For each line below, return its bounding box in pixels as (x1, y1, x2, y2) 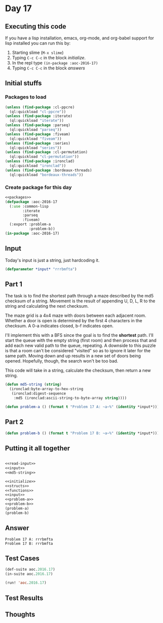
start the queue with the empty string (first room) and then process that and (5, 338, 157, 344)
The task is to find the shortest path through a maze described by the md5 (5, 293, 154, 299)
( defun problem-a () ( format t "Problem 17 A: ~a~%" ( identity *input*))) (5, 404, 160, 409)
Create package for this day (5, 184, 72, 191)
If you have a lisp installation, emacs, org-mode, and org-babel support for (5, 35, 154, 41)
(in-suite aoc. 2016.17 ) (5, 572, 53, 576)
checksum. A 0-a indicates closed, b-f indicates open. (5, 323, 114, 329)
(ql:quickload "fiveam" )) (9, 136, 62, 141)
